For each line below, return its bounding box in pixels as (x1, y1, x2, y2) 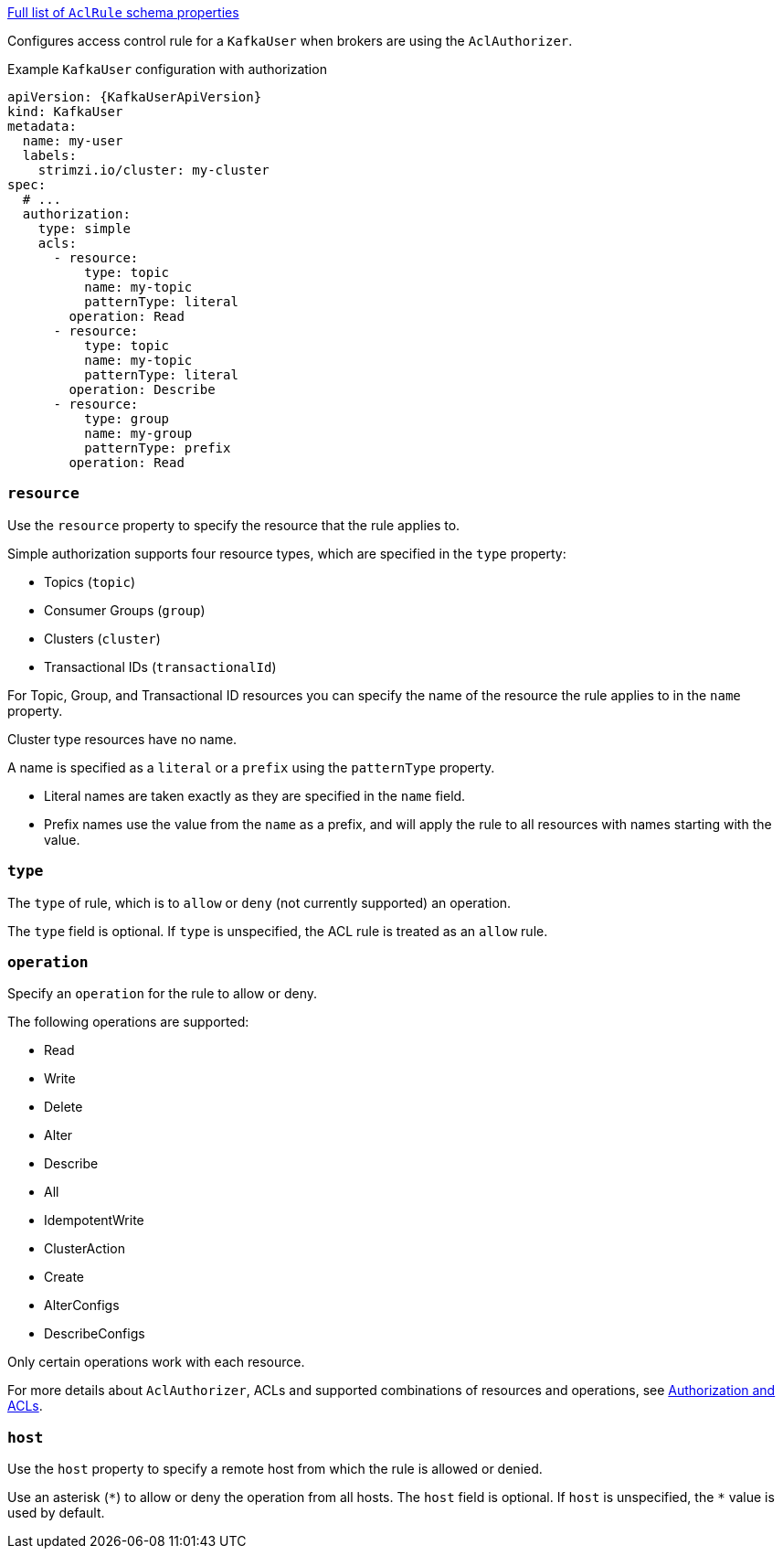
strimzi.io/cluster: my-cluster (37, 163, 270, 177)
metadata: (7, 119, 77, 133)
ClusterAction (44, 1241, 125, 1257)
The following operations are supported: (7, 1014, 249, 1030)
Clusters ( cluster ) (44, 630, 161, 646)
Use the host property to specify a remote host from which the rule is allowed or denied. (7, 1461, 543, 1476)
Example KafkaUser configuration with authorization (7, 61, 327, 77)
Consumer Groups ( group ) (44, 602, 206, 618)
